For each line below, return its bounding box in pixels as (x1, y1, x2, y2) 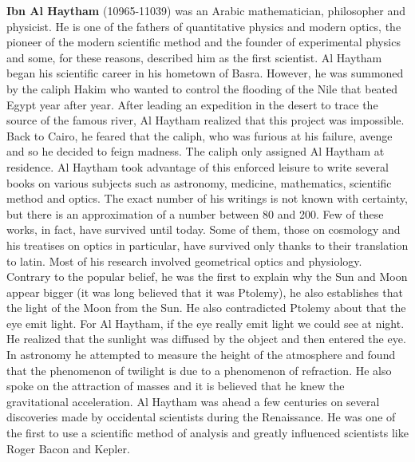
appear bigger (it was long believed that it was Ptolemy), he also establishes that (6, 283, 403, 300)
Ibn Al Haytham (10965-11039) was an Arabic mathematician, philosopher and (6, 2, 405, 18)
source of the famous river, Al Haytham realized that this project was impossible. (6, 112, 405, 128)
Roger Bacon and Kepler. (6, 440, 130, 456)
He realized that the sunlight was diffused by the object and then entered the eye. (6, 330, 406, 347)
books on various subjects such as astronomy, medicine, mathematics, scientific (6, 174, 392, 191)
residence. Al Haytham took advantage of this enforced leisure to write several (6, 158, 389, 175)
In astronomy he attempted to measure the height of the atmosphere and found (6, 346, 396, 363)
